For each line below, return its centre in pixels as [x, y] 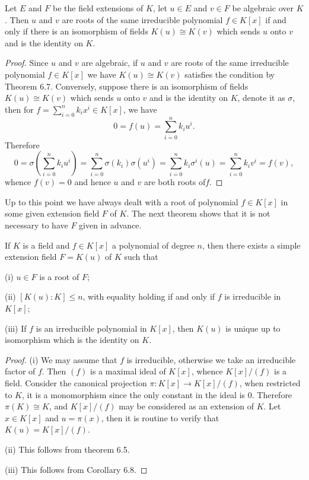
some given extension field [52, 213]
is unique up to [253, 328]
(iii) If [16, 328]
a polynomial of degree [153, 245]
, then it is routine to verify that [160, 417]
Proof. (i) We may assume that [61, 359]
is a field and [46, 245]
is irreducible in [253, 296]
